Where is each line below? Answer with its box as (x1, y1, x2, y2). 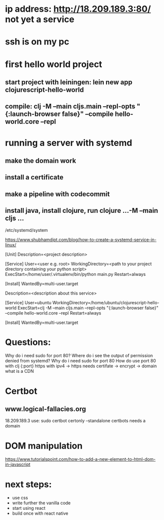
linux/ (5, 242, 17, 248)
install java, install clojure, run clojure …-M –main (5, 206, 158, 215)
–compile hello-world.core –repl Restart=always (5, 310, 101, 316)
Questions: (5, 337, 51, 348)
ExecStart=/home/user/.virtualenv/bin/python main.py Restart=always (5, 271, 146, 277)
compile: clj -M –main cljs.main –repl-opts (5, 102, 136, 111)
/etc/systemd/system (5, 227, 48, 233)
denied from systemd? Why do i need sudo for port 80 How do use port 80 (5, 358, 156, 364)
